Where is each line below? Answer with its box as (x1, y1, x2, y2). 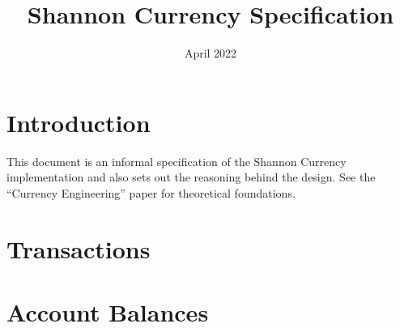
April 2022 (184, 45, 237, 62)
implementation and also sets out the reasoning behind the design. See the (6, 168, 376, 185)
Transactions (6, 232, 151, 265)
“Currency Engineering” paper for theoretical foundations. (6, 184, 296, 201)
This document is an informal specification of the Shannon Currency (6, 152, 347, 169)
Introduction (6, 105, 151, 138)
